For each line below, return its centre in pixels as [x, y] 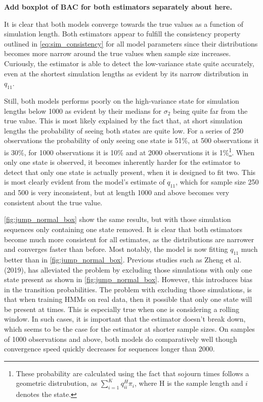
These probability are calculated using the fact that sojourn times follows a [133, 373]
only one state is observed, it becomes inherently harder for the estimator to [122, 162]
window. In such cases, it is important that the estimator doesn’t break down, [125, 319]
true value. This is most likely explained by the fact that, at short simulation [123, 121]
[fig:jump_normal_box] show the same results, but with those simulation [118, 219]
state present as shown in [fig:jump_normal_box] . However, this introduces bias [128, 279]
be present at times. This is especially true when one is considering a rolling [122, 309]
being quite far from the [210, 110]
